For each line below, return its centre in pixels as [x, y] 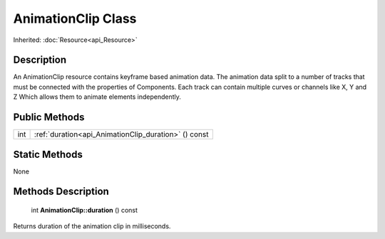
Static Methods [48, 154]
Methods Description [61, 192]
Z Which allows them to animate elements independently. [97, 97]
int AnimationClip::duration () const [84, 211]
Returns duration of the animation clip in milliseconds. [92, 226]
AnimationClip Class [75, 18]
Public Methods [49, 117]
